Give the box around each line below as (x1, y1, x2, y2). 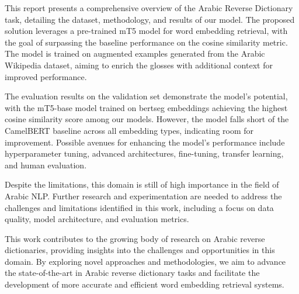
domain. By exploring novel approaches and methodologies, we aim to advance (5, 255, 286, 267)
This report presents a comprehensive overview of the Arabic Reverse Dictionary (5, 2, 293, 13)
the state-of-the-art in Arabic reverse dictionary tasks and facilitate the (5, 267, 260, 279)
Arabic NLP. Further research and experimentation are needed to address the (5, 189, 282, 202)
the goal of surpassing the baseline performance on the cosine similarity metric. (5, 36, 288, 48)
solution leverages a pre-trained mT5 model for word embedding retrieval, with (5, 25, 288, 37)
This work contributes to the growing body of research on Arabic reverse (5, 232, 265, 244)
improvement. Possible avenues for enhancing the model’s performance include (5, 136, 285, 148)
